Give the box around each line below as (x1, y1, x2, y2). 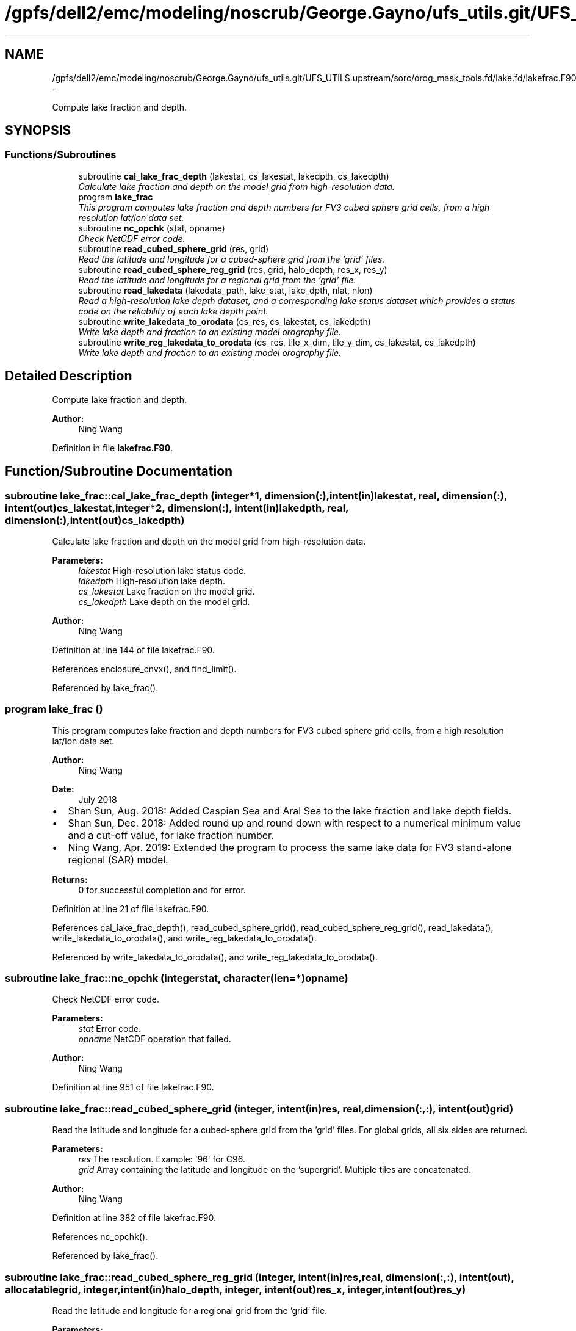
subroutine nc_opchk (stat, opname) (78, 222, 225, 233)
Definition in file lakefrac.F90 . (52, 442, 173, 453)
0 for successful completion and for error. (78, 884, 246, 895)
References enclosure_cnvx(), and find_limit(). (52, 663, 237, 674)
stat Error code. (78, 1023, 142, 1034)
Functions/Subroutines (5, 148, 117, 161)
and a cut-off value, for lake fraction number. (68, 829, 274, 841)
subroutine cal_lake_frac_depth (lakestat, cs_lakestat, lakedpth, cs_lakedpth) (78, 170, 389, 181)
